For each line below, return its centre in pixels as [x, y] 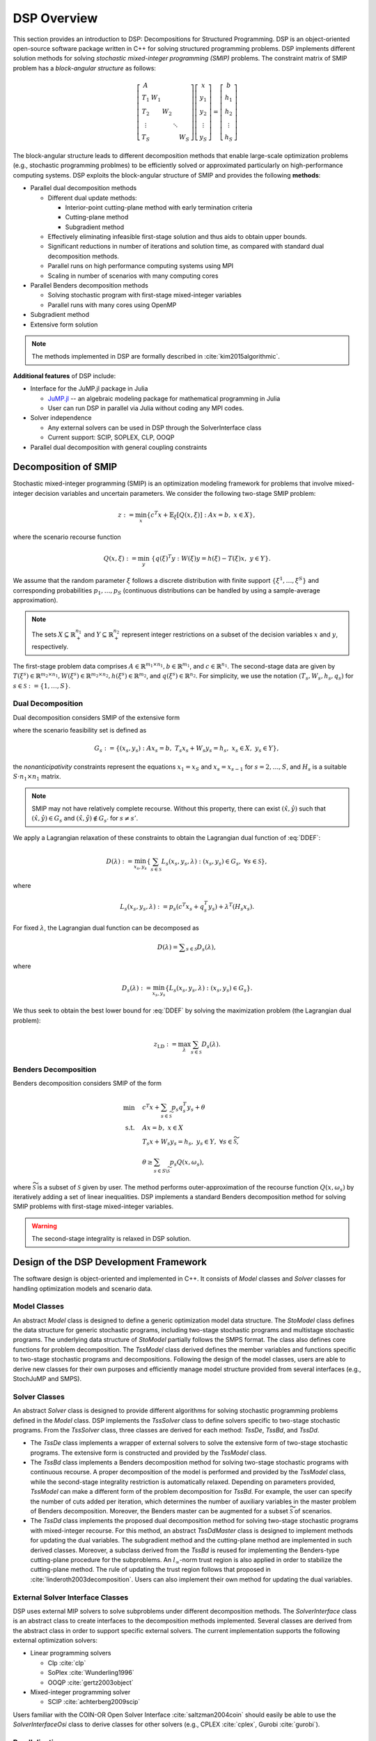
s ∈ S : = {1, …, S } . [42, 685]
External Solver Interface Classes [71, 1597]
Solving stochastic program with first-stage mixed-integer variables [144, 295]
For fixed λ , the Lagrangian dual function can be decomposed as [106, 928]
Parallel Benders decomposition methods [89, 286]
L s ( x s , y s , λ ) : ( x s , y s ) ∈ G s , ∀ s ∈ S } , [214, 862]
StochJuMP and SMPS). [47, 1378]
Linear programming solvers [71, 1653]
